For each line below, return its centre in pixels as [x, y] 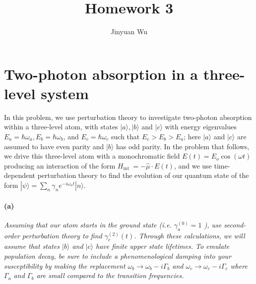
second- [235, 224]
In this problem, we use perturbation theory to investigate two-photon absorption [128, 117]
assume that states [32, 246]
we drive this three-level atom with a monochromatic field [92, 156]
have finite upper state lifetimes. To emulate [163, 246]
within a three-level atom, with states [61, 127]
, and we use [193, 165]
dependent [20, 175]
